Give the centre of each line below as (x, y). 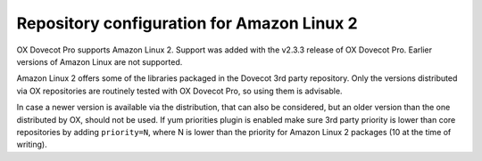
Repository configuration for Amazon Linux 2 (187, 23)
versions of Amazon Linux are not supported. (100, 61)
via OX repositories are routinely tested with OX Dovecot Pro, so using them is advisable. (179, 91)
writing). (32, 145)
